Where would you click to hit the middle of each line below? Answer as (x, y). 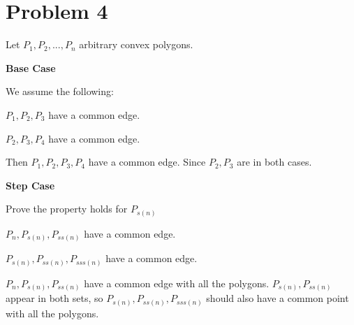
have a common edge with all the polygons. (177, 283)
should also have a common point (278, 298)
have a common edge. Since (147, 162)
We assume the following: (60, 91)
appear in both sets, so (54, 298)
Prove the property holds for (67, 209)
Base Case (31, 67)
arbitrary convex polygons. (136, 44)
